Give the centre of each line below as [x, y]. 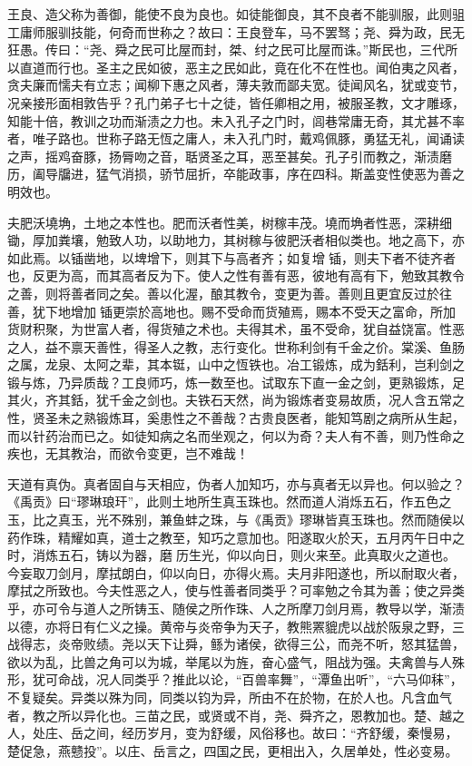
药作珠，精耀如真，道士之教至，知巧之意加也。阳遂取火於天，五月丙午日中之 [236, 537]
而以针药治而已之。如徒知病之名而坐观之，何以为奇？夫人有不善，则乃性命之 [236, 435]
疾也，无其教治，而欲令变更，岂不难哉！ [128, 453]
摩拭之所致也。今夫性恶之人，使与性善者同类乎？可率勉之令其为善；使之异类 [236, 590]
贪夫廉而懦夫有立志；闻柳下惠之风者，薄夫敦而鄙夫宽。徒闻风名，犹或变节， [236, 85]
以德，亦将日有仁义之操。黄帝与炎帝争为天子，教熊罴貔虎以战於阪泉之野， [230, 626]
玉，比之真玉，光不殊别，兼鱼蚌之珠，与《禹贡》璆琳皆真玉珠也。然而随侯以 [236, 520]
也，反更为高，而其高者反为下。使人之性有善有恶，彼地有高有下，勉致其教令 [236, 275]
